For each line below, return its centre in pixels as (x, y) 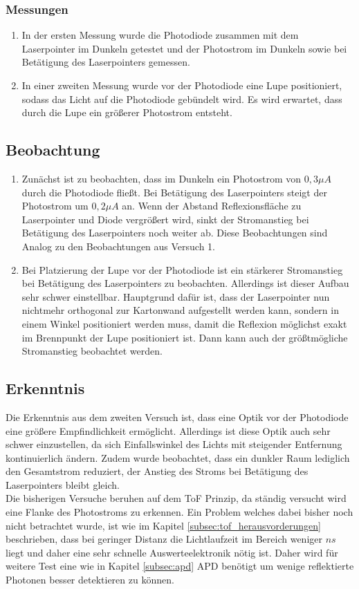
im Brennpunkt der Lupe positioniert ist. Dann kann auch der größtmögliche (185, 337)
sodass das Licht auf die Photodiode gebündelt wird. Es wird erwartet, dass (182, 99)
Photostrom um (55, 206)
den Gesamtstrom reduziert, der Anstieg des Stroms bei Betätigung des (157, 471)
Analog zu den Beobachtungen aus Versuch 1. (119, 246)
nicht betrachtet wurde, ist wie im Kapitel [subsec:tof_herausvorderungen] (163, 525)
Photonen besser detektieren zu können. (90, 580)
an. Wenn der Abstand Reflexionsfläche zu (212, 206)
